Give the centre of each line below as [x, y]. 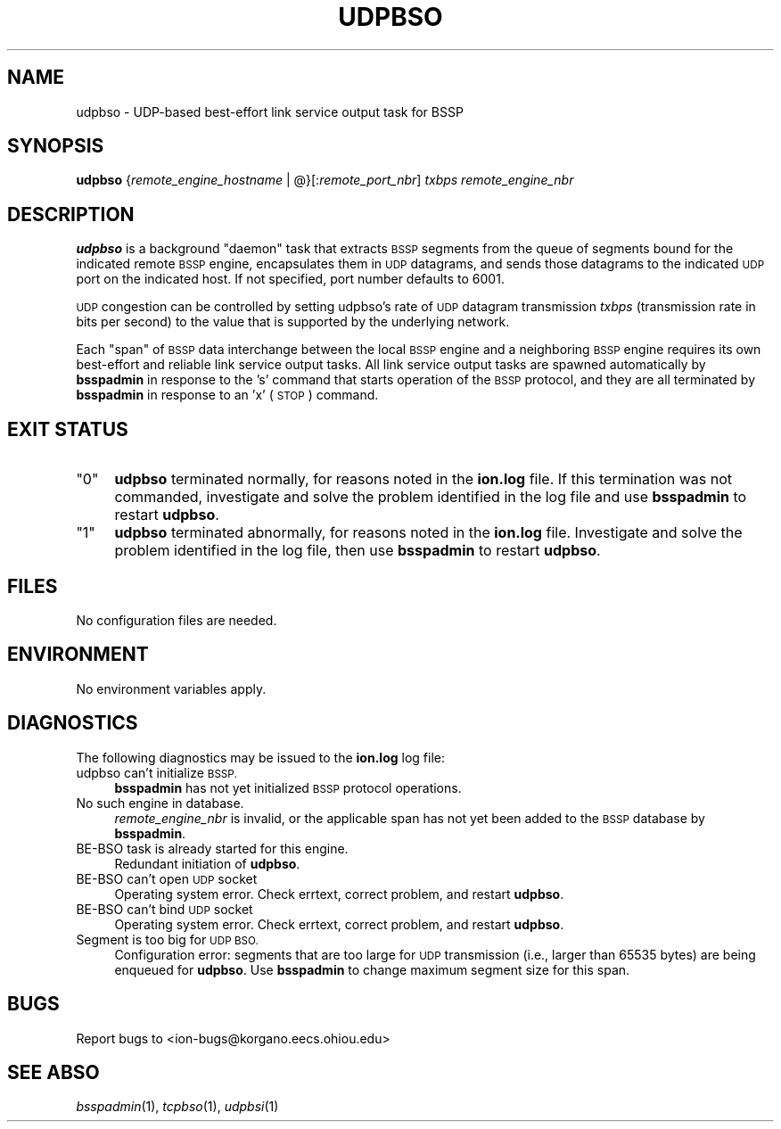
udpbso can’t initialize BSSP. [156, 772]
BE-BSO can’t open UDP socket [167, 878]
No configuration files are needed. [177, 620]
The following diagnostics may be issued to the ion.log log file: [260, 757]
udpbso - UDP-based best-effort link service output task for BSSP [270, 111]
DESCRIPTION [71, 214]
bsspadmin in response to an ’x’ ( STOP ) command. [227, 395]
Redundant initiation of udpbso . [207, 863]
